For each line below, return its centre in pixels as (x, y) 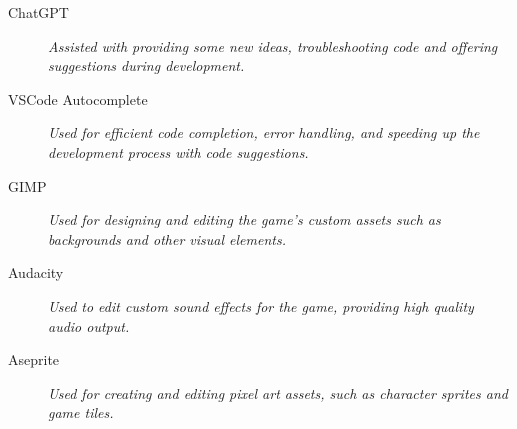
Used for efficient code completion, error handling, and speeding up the (264, 132)
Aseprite (34, 359)
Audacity (36, 272)
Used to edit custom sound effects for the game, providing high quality (261, 305)
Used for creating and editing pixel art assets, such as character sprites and (278, 392)
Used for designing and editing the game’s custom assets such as (244, 219)
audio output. (89, 325)
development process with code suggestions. (178, 151)
